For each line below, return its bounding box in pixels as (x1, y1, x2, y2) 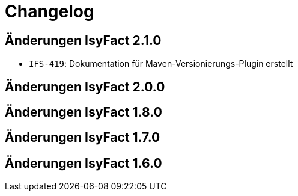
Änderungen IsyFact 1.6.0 (5, 155, 162, 171)
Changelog (5, 1, 94, 22)
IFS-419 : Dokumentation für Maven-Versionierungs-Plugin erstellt (29, 58, 293, 69)
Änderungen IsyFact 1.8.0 (5, 105, 162, 120)
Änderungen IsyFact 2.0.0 (5, 79, 165, 94)
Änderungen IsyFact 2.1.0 (5, 32, 162, 48)
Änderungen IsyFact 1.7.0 (5, 130, 160, 145)
